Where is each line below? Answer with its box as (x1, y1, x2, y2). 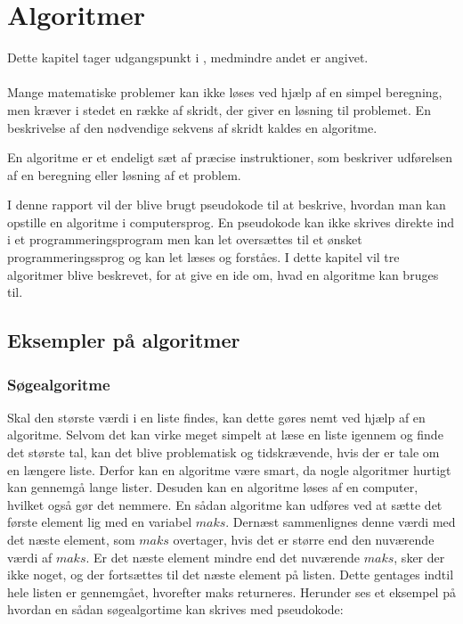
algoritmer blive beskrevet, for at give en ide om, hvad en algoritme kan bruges (7, 265, 439, 283)
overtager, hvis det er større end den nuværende (173, 530, 435, 548)
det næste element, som (7, 530, 135, 548)
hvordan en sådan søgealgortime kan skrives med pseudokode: (7, 600, 344, 619)
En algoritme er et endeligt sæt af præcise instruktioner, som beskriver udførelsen (7, 148, 452, 167)
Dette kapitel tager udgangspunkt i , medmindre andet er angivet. (7, 48, 369, 67)
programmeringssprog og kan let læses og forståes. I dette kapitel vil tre (7, 248, 400, 267)
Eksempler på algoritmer (7, 326, 240, 354)
